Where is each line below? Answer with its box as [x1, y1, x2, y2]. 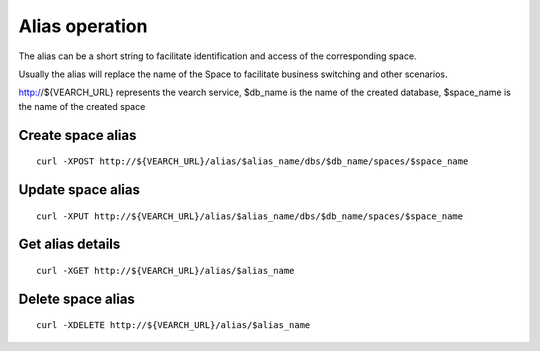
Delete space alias [18, 290, 135, 307]
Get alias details [18, 236, 121, 253]
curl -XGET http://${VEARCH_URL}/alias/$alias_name [36, 265, 295, 276]
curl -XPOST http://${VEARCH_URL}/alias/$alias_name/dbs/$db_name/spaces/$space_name [36, 156, 469, 167]
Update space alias [18, 181, 140, 198]
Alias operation [18, 15, 148, 37]
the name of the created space [18, 100, 146, 112]
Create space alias [18, 126, 137, 144]
